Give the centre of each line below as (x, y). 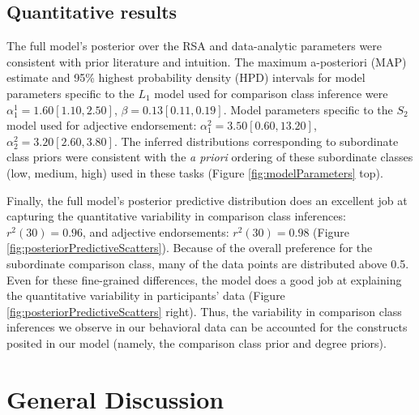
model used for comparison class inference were (271, 93)
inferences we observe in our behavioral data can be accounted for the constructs (207, 327)
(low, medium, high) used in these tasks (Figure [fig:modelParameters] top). (195, 172)
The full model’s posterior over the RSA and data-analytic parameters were (195, 46)
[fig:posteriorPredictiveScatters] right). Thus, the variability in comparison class (204, 311)
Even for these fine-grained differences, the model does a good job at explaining (204, 279)
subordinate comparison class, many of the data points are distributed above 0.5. (208, 263)
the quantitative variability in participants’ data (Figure (146, 295)
